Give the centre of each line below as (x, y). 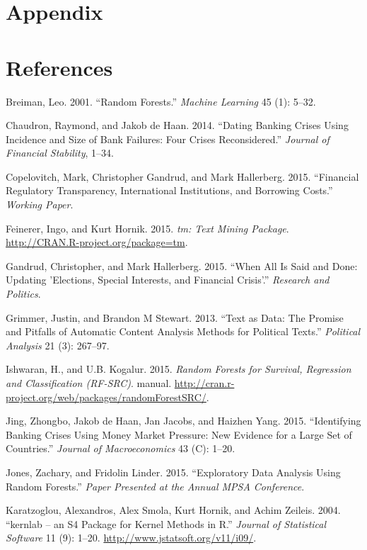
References (59, 67)
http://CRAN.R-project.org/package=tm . (97, 242)
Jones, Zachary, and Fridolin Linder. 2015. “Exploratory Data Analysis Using (173, 472)
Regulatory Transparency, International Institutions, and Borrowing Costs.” (169, 190)
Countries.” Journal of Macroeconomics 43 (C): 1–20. (121, 448)
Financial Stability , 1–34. (60, 153)
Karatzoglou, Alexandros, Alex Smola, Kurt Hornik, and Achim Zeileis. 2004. (173, 510)
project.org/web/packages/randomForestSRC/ (106, 397)
